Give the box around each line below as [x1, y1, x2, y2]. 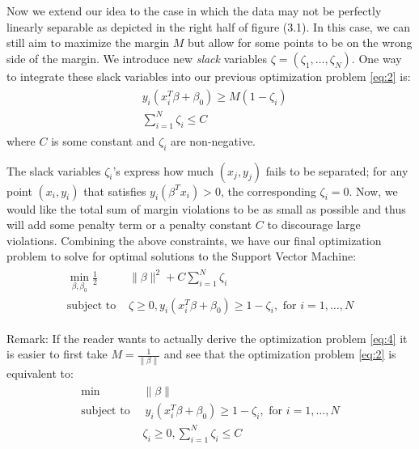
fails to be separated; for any [265, 162, 408, 179]
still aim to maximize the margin [6, 34, 170, 51]
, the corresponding [220, 182, 316, 199]
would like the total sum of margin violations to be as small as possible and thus [6, 200, 406, 217]
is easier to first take [6, 345, 108, 362]
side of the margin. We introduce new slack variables [6, 49, 268, 66]
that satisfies [83, 182, 146, 199]
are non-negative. [170, 132, 256, 149]
